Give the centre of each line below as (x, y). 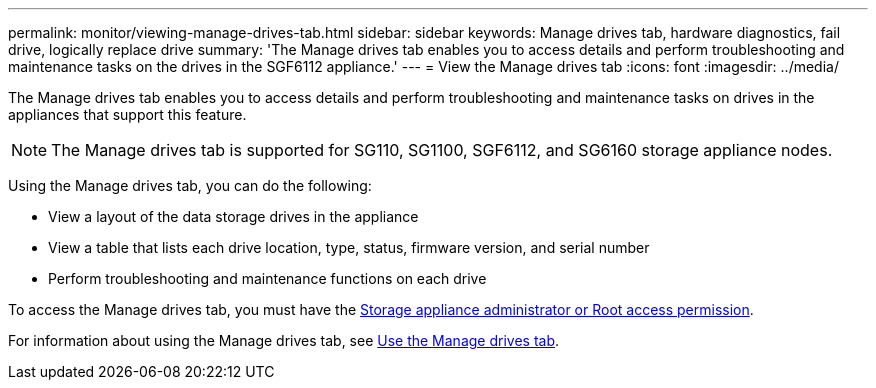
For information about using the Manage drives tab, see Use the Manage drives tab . (284, 340)
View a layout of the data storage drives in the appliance (233, 216)
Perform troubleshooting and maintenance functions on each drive (267, 278)
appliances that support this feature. (127, 114)
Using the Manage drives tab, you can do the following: (190, 185)
